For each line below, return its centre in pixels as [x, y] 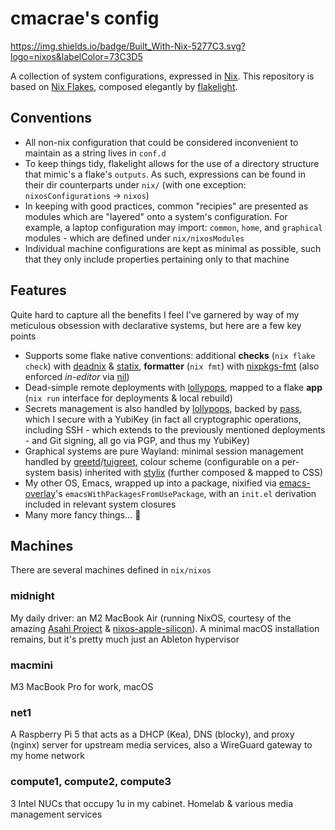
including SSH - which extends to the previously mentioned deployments [175, 429]
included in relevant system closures [100, 504]
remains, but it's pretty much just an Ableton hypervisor [125, 639]
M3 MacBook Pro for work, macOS [82, 686]
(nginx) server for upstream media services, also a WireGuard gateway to [161, 745]
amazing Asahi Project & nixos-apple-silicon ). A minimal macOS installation [165, 628]
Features [38, 290]
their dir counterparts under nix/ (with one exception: [135, 184]
